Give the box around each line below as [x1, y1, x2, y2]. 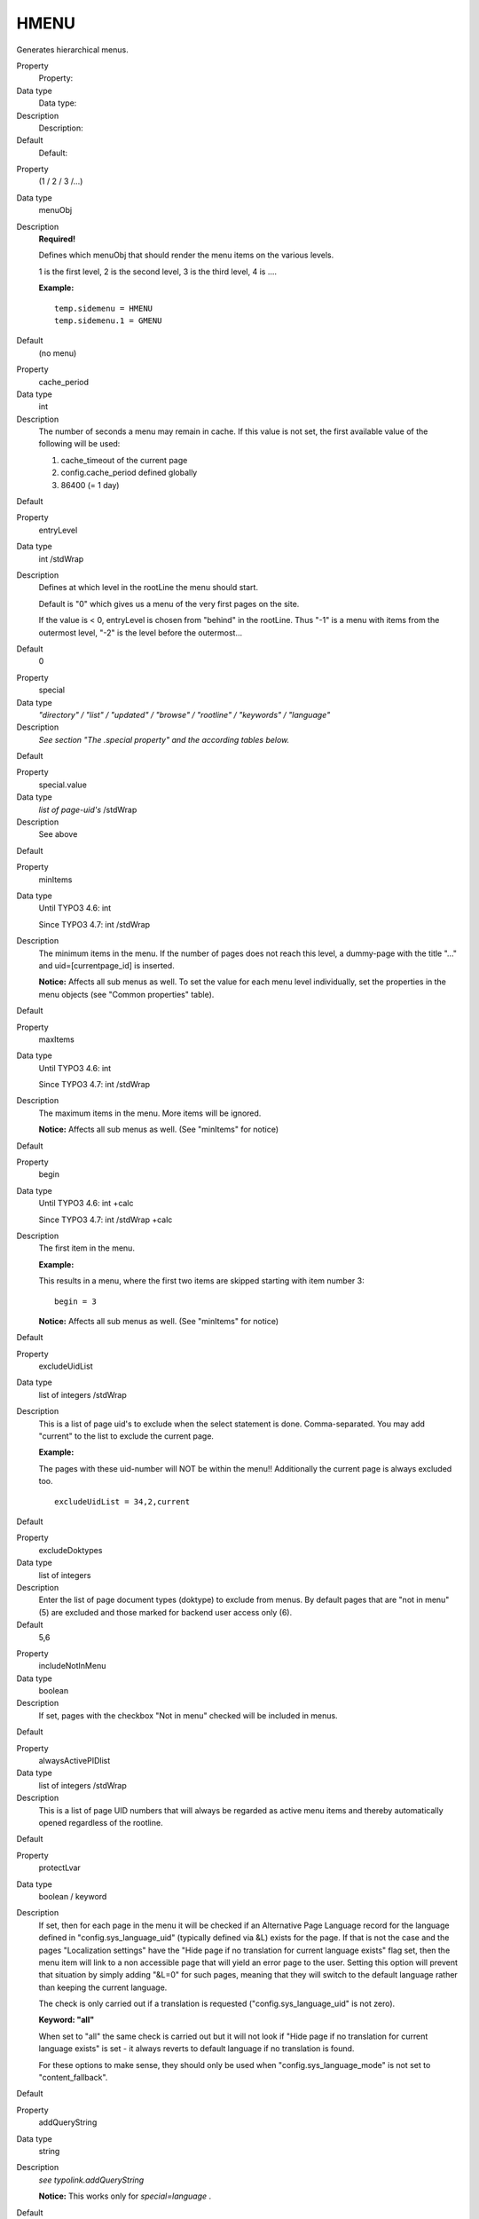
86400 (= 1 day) [60, 479, 120, 490]
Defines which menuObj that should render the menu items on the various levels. [38, 249, 334, 261]
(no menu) [38, 347, 77, 359]
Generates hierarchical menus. [16, 44, 129, 55]
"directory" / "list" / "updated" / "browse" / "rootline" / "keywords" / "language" [38, 709, 331, 720]
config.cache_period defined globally [60, 467, 198, 478]
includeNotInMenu [38, 1661, 106, 1671]
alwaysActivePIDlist [38, 1756, 111, 1766]
